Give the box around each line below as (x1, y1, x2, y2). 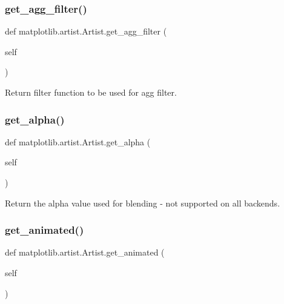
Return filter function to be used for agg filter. (5, 86, 177, 98)
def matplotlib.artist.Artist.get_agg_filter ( (5, 25, 167, 38)
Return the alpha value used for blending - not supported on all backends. (5, 196, 280, 209)
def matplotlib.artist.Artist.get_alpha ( (5, 135, 151, 148)
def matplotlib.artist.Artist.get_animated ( (5, 246, 165, 259)
